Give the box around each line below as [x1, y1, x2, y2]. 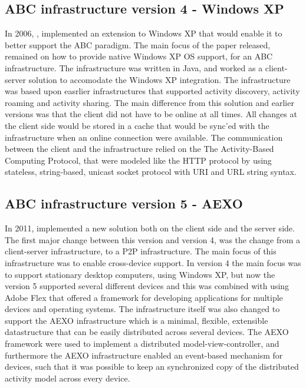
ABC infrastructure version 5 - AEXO [5, 194, 243, 213]
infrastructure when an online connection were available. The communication [5, 131, 283, 143]
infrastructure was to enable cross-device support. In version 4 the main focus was [5, 256, 301, 268]
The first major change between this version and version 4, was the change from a [5, 233, 301, 246]
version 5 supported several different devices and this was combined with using [5, 280, 289, 292]
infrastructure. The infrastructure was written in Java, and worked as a [5, 61, 263, 74]
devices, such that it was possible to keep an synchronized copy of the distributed [5, 360, 299, 373]
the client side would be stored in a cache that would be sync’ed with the [5, 119, 269, 131]
